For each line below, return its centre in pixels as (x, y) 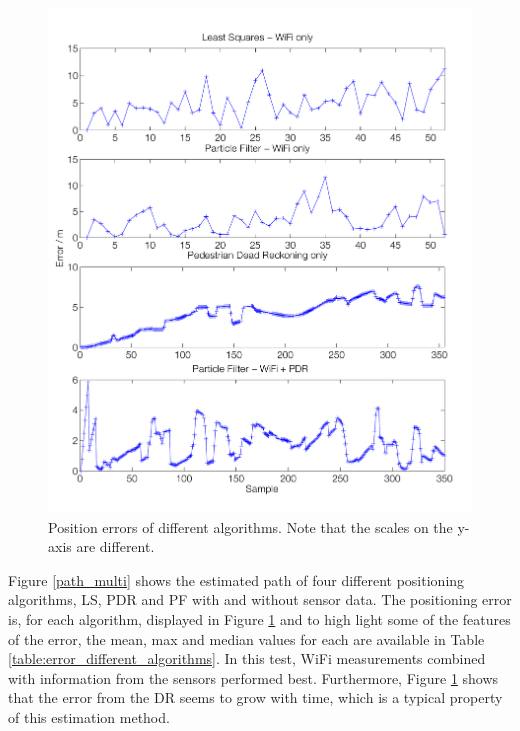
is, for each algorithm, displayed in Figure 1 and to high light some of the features (259, 618)
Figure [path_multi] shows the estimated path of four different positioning (236, 579)
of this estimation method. (89, 716)
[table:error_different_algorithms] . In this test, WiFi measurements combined (247, 658)
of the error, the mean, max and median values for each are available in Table (246, 638)
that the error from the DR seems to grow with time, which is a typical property (255, 697)
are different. (115, 546)
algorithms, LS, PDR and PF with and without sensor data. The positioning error (260, 599)
